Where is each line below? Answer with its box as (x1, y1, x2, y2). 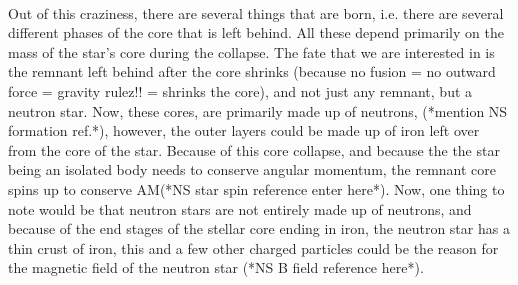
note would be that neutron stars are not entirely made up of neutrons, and (8, 198, 472, 219)
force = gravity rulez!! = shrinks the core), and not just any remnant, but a (8, 80, 473, 101)
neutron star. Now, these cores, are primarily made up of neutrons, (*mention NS (8, 100, 508, 121)
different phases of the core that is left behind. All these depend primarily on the (8, 22, 504, 43)
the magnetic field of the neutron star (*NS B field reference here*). (8, 257, 424, 278)
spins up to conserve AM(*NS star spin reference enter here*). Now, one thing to (8, 178, 505, 199)
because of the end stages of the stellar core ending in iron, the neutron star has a (8, 218, 510, 239)
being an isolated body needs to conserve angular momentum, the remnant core (8, 159, 497, 180)
